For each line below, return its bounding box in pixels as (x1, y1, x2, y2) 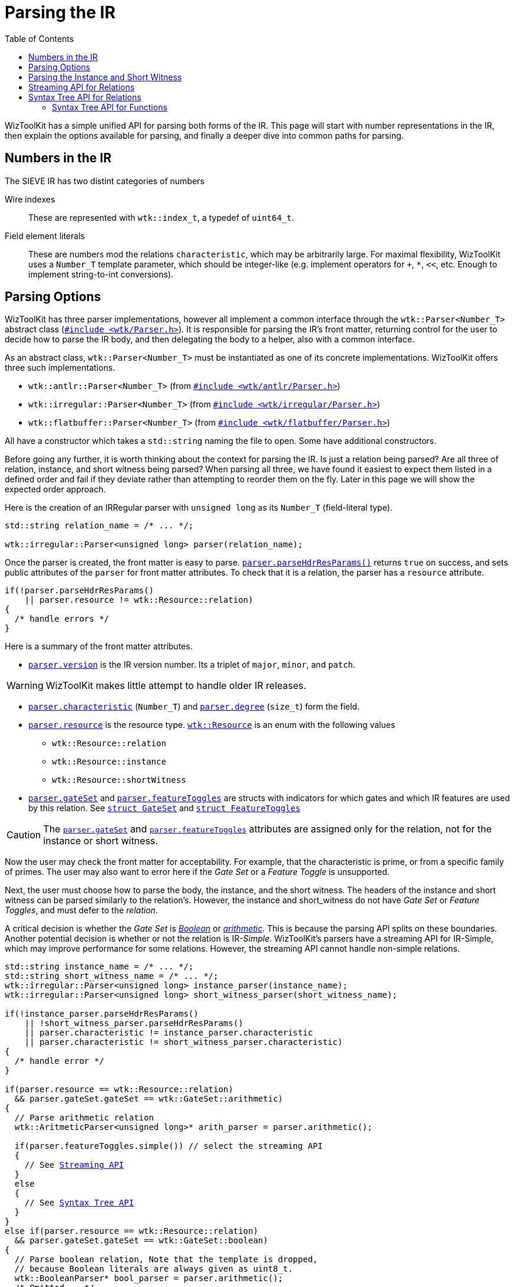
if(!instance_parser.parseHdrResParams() (5, 1009, 199, 1019)
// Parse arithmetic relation (14, 1113, 154, 1123)
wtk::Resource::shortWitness (52, 775, 186, 785)
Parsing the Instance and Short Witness (28, 71, 182, 82)
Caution (6, 829, 41, 841)
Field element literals (5, 230, 85, 241)
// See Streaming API (24, 1160, 124, 1170)
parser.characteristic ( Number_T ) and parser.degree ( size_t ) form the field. (28, 701, 360, 712)
